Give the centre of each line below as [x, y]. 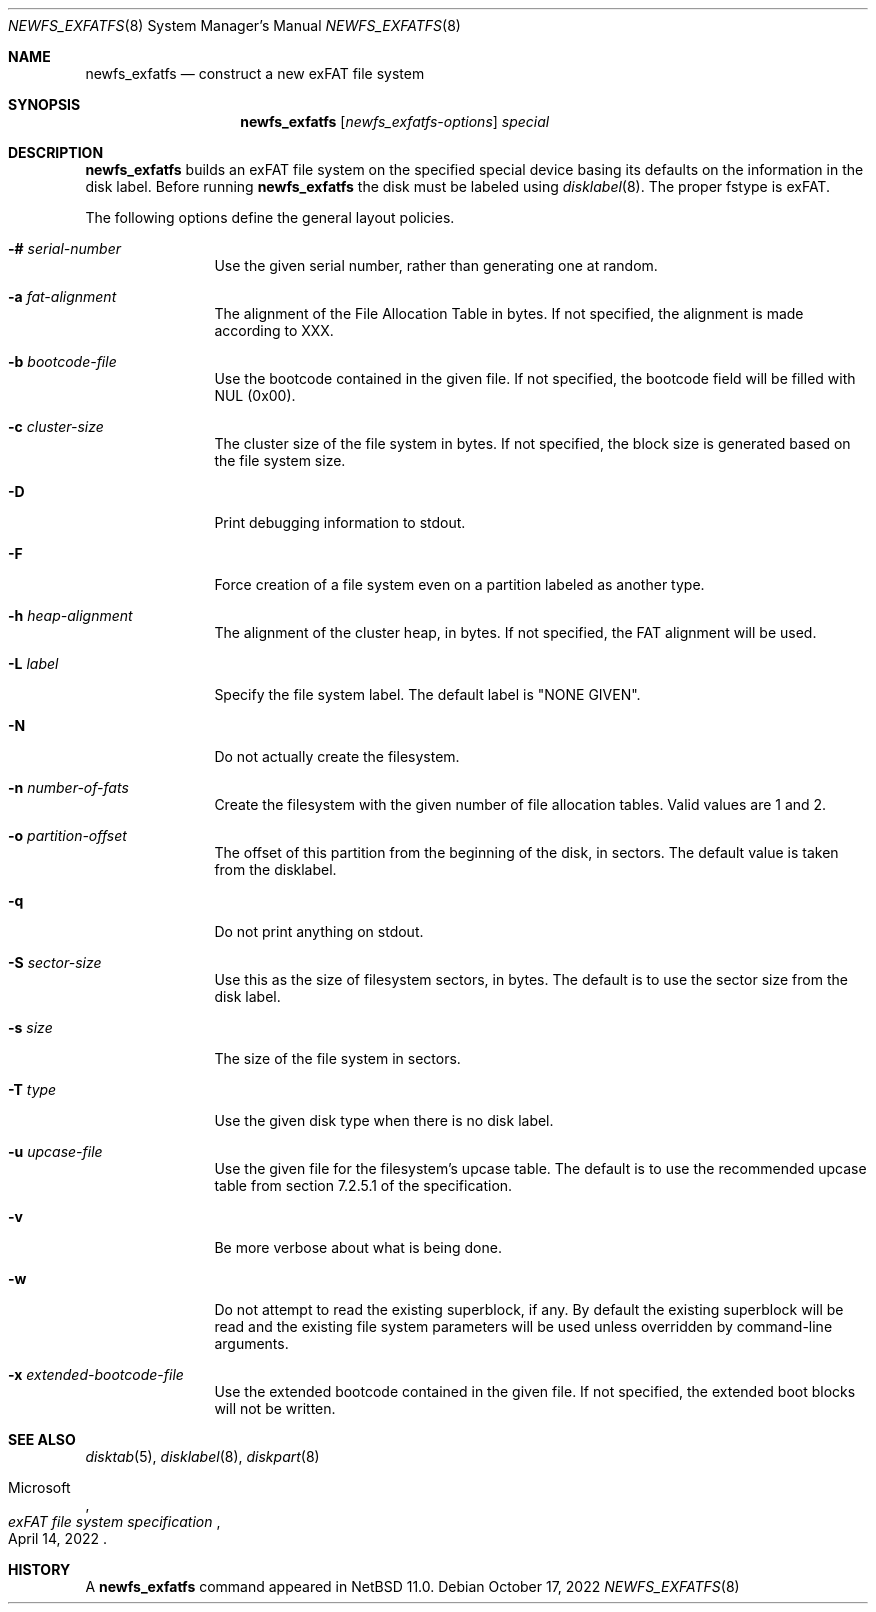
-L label [33, 663]
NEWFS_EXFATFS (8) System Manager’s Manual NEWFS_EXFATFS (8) [234, 25]
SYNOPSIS [44, 104]
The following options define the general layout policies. [270, 217]
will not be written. [275, 1408]
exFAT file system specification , [114, 1521]
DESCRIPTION [56, 152]
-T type [32, 1089]
